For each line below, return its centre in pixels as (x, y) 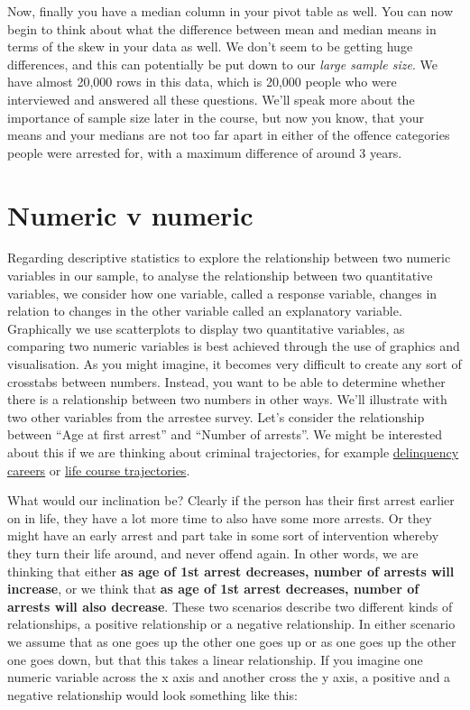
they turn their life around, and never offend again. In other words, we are (213, 553)
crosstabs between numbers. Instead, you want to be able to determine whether (226, 381)
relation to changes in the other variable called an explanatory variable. (205, 311)
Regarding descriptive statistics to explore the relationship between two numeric (229, 258)
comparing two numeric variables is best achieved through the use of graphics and (234, 346)
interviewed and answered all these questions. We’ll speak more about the (211, 99)
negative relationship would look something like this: (152, 694)
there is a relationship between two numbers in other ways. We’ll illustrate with (227, 399)
